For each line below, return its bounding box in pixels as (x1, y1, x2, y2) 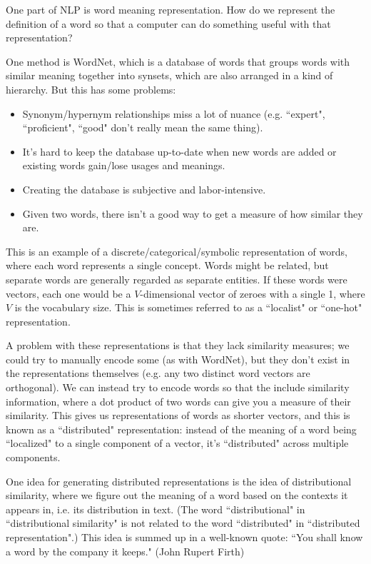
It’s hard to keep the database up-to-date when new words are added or (22, 143, 337, 158)
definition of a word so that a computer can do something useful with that (6, 16, 331, 31)
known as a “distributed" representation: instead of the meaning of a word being (6, 421, 357, 436)
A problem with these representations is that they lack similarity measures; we (6, 338, 350, 353)
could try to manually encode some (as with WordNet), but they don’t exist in (6, 351, 350, 366)
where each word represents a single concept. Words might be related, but (6, 258, 329, 273)
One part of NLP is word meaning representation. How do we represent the (6, 2, 335, 16)
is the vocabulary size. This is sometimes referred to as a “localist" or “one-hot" (14, 300, 362, 315)
